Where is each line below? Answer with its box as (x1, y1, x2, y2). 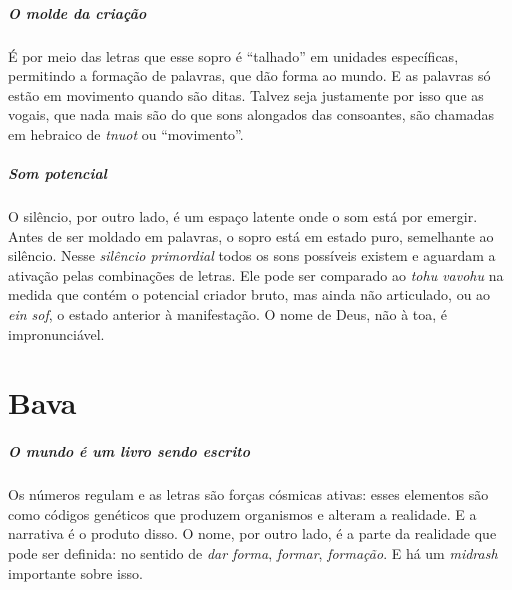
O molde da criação (8, 2, 147, 23)
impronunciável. (8, 323, 105, 344)
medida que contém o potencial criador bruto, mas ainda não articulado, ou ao (8, 284, 491, 305)
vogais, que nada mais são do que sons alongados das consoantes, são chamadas (8, 104, 495, 125)
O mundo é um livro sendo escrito (8, 441, 251, 462)
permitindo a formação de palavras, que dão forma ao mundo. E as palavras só (8, 65, 491, 86)
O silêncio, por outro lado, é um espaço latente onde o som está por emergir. (8, 206, 478, 227)
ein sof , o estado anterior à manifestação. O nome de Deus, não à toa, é (8, 304, 448, 325)
